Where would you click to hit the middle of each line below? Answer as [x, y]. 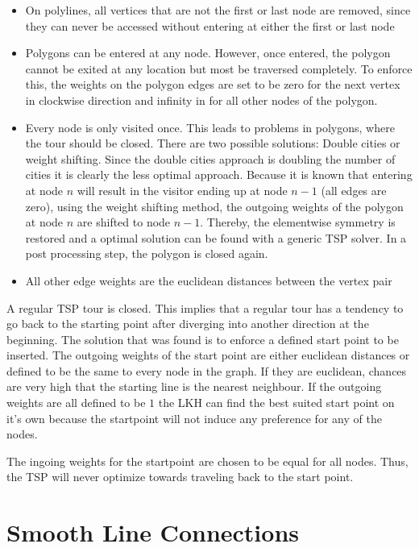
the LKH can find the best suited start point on [276, 403]
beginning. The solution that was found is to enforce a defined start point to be [203, 339]
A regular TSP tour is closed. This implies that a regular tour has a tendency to [205, 307]
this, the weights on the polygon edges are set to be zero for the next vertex [213, 84]
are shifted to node [124, 222]
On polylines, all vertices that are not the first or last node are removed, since [218, 10]
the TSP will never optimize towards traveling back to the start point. [180, 477]
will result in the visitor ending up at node [182, 190]
